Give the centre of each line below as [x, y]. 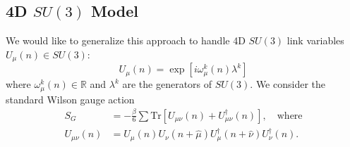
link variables [315, 40]
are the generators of [167, 84]
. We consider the [288, 84]
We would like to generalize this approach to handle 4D [126, 40]
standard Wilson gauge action [70, 99]
